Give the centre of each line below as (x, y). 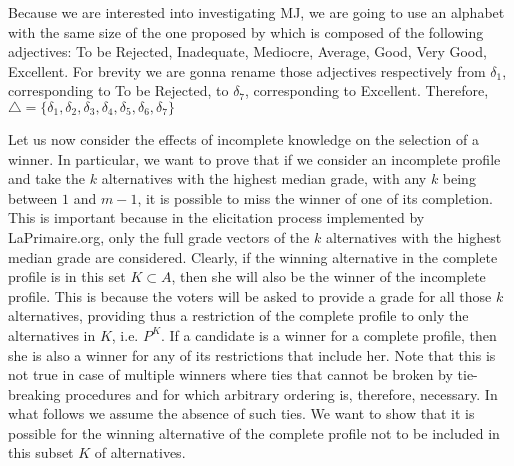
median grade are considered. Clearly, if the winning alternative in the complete (253, 256)
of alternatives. (140, 452)
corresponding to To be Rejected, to (118, 90)
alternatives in (52, 334)
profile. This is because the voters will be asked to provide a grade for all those (250, 295)
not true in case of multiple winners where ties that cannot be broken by (230, 374)
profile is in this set (67, 276)
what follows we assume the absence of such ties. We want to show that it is (241, 413)
